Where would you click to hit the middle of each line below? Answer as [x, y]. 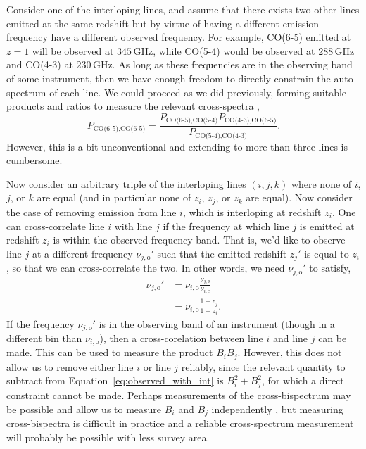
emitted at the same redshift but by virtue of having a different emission [163, 23]
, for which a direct [303, 380]
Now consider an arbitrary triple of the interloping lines [126, 183]
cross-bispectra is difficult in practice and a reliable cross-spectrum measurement [180, 423]
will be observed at [73, 50]
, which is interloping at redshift [252, 211]
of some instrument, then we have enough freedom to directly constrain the [169, 78]
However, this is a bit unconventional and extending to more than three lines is [177, 146]
